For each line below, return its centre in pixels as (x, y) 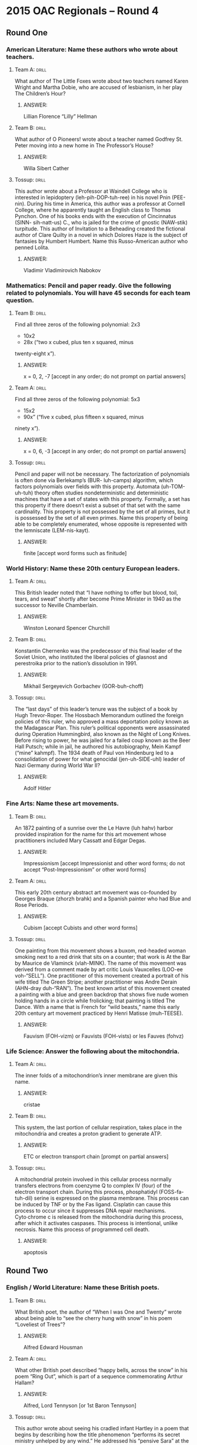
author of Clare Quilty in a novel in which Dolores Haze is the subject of (101, 235)
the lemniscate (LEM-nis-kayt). (52, 530)
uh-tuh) (24, 493)
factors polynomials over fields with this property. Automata (87, 487)
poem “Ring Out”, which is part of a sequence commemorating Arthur (99, 1376)
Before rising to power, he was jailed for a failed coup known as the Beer (103, 740)
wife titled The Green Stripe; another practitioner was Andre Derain (96, 982)
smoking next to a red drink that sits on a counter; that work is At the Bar (102, 956)
